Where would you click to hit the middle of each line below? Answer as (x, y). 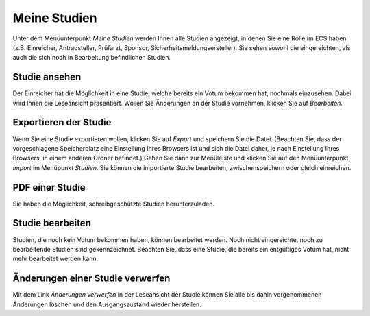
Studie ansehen (47, 77)
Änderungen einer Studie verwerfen (91, 279)
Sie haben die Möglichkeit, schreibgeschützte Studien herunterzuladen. (114, 204)
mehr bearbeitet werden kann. (56, 259)
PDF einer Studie (49, 187)
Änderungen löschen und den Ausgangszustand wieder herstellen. (107, 304)
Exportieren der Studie (62, 122)
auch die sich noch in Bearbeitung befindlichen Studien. (92, 58)
